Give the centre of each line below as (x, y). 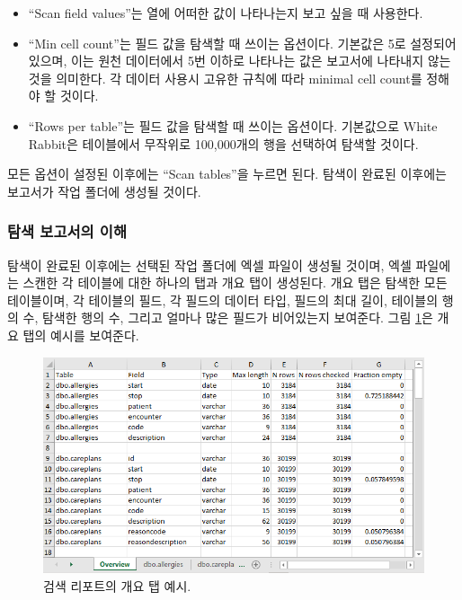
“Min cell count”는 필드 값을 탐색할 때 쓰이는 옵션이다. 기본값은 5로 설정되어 (242, 43)
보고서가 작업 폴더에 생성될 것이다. (104, 191)
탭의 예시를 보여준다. (81, 335)
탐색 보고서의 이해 (67, 231)
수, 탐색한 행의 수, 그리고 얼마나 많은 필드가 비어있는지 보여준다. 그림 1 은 (228, 318)
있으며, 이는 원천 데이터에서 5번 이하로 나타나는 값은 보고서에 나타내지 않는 (240, 61)
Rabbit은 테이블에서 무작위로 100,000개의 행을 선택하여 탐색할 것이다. (223, 143)
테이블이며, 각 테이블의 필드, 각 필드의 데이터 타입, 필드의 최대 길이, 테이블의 (223, 300)
